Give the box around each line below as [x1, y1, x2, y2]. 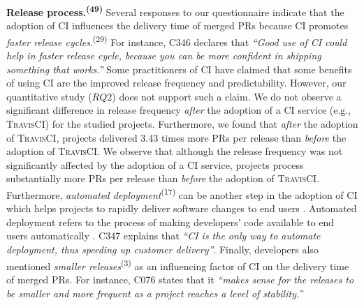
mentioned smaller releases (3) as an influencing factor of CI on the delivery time [6, 256, 349, 273]
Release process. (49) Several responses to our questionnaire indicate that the [6, 3, 344, 19]
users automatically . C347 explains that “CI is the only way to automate [6, 228, 321, 243]
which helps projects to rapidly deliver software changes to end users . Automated [6, 201, 357, 216]
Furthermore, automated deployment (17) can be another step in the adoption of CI [6, 186, 358, 202]
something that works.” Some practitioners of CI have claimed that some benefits [6, 61, 352, 76]
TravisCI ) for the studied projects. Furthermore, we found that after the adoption [6, 117, 358, 131]
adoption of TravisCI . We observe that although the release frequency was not [6, 144, 343, 158]
